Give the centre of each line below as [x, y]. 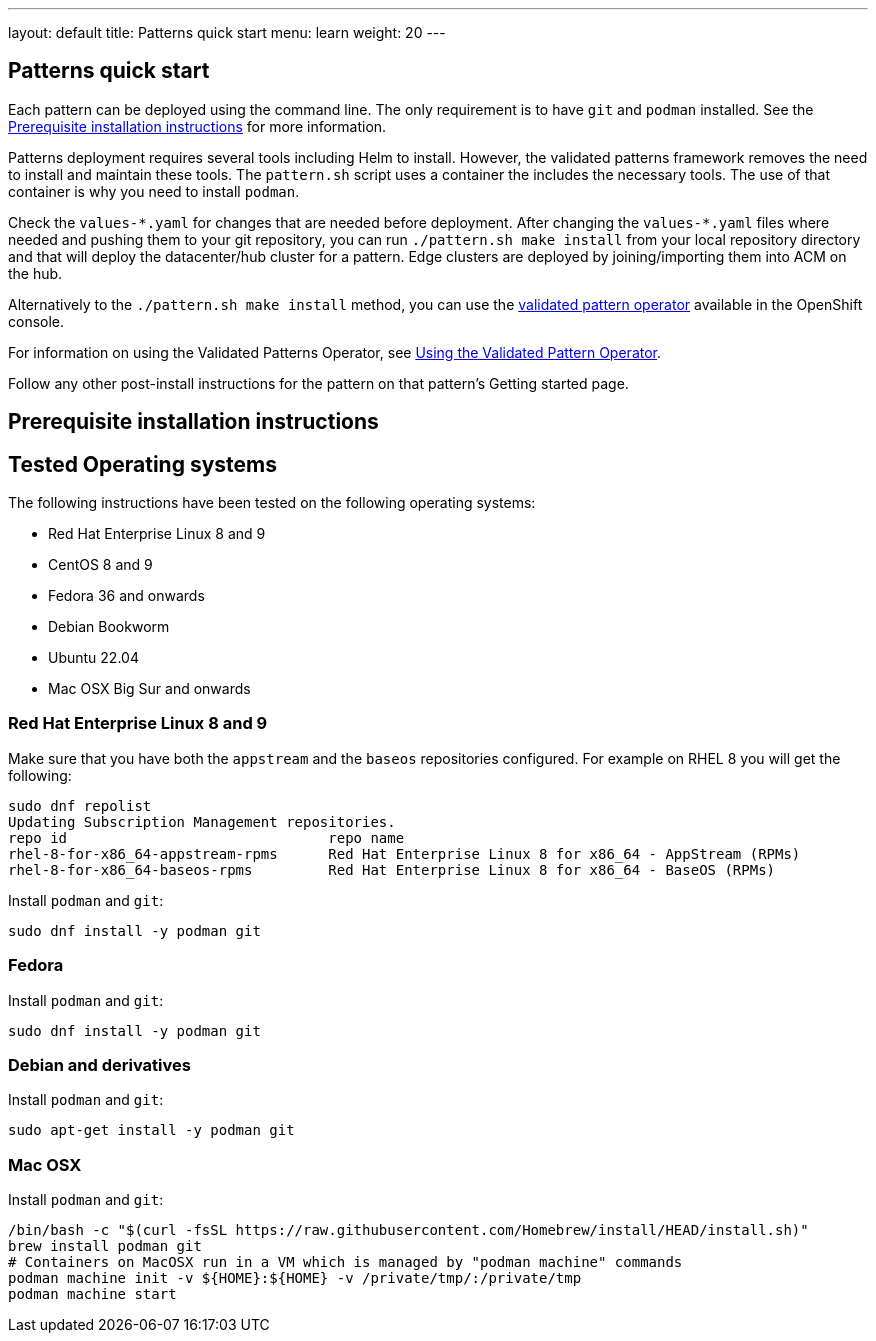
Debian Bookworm [109, 627]
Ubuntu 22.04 [93, 658]
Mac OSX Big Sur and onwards [149, 689]
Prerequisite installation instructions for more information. [197, 126]
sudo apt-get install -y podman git [151, 1130]
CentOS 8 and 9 [100, 565]
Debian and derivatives [99, 1064]
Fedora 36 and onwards [126, 596]
